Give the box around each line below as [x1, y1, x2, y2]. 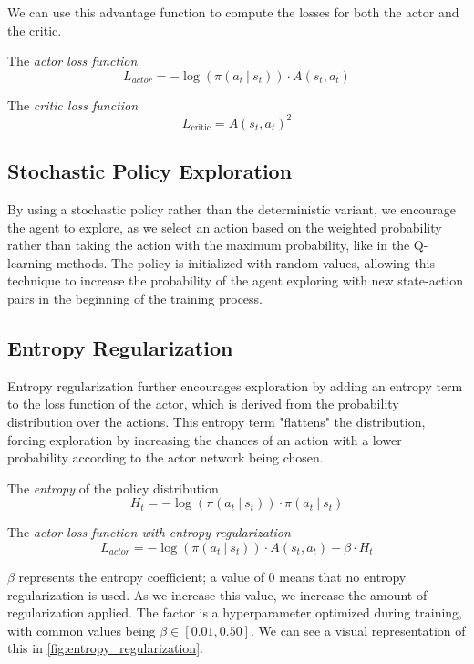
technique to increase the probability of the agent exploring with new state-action [7, 271, 463, 290]
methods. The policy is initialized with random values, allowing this [56, 253, 436, 272]
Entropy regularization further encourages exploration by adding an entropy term [7, 376, 463, 395]
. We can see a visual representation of [251, 620, 466, 639]
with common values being [7, 620, 156, 639]
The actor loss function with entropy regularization [7, 523, 291, 542]
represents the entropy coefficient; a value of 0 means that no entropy [18, 567, 407, 586]
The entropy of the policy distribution [7, 478, 219, 497]
